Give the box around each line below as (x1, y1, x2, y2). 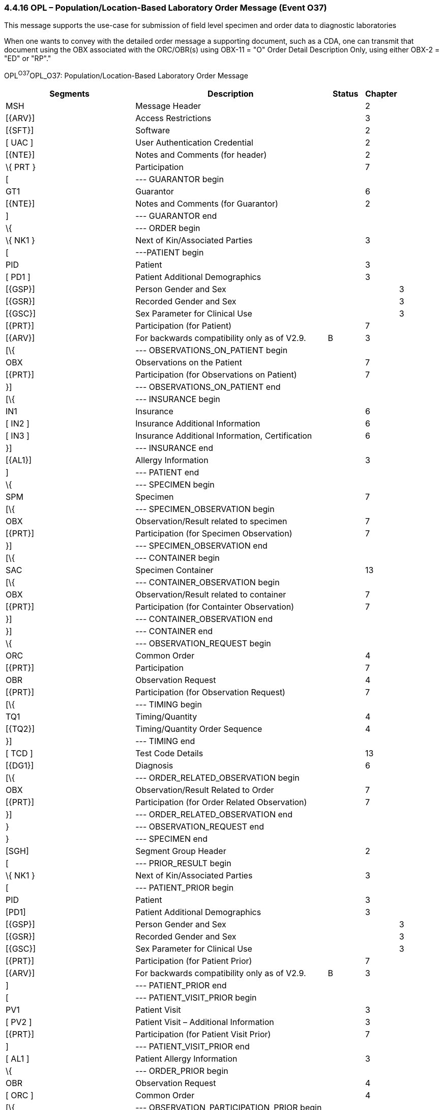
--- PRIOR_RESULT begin (135, 858, 231, 869)
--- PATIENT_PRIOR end (135, 980, 227, 991)
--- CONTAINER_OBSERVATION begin (135, 577, 280, 588)
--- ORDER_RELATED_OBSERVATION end (135, 809, 293, 820)
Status (332, 89, 359, 99)
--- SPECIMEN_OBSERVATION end (135, 540, 268, 551)
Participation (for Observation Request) (135, 687, 285, 698)
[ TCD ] (6, 748, 33, 759)
